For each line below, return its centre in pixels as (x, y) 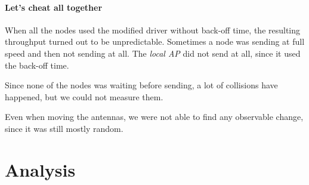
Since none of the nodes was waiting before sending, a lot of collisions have (141, 85)
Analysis (40, 169)
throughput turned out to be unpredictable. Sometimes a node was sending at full (155, 41)
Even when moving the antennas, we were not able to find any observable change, (154, 117)
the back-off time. (37, 65)
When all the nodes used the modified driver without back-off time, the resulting (153, 30)
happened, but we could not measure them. (84, 96)
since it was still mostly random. (64, 128)
